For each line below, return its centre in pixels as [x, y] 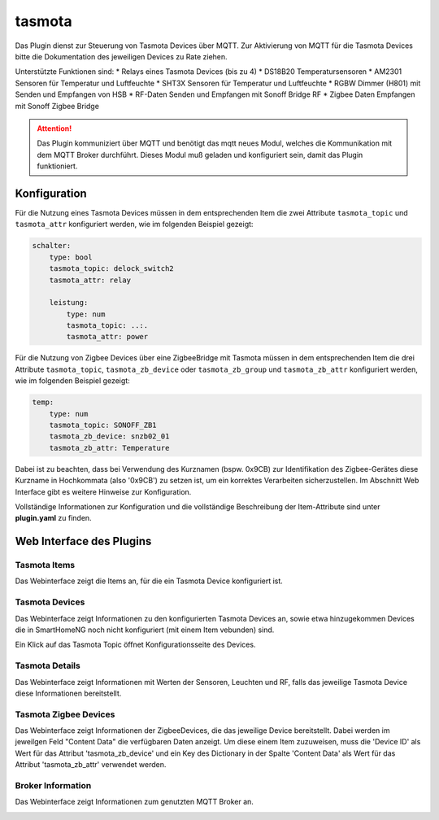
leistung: [69, 303]
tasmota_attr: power [107, 337]
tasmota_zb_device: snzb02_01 [109, 436]
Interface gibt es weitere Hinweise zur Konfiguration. [103, 491]
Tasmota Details [48, 665]
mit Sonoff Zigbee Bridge [57, 106]
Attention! [54, 128]
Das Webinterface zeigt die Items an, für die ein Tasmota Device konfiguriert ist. [149, 581]
